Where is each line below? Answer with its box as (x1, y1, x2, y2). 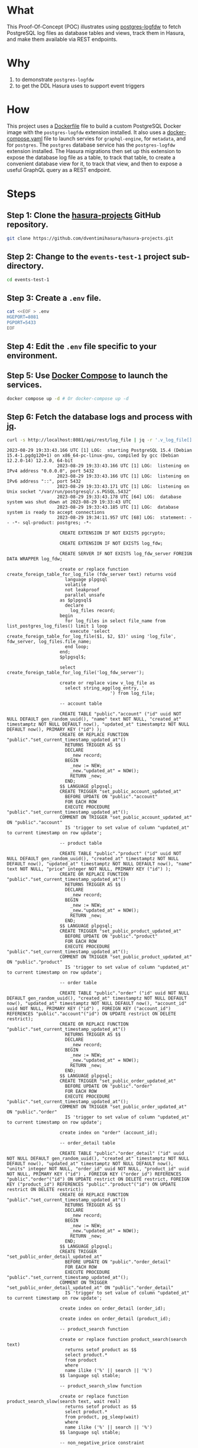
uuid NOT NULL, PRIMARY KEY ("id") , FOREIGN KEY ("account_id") (7, 1006, 171, 1012)
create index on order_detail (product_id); (59, 1316, 171, 1322)
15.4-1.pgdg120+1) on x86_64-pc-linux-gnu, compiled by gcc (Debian (7, 453, 179, 458)
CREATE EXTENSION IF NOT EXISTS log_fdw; (59, 541, 163, 546)
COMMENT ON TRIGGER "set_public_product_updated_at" (59, 954, 193, 960)
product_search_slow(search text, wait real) (7, 1398, 121, 1405)
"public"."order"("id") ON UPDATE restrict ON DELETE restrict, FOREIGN (7, 1176, 190, 1182)
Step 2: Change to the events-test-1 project (7, 252, 171, 262)
